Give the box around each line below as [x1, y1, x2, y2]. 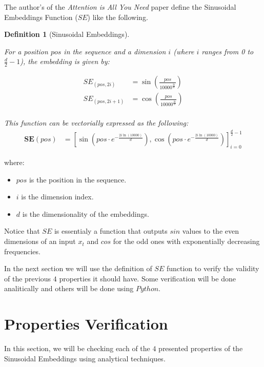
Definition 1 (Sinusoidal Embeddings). [4, 29, 130, 39]
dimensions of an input [4, 236, 76, 247]
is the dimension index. [21, 191, 94, 202]
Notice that [4, 226, 40, 236]
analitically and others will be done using [4, 283, 134, 294]
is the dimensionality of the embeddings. [22, 208, 149, 219]
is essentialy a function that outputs [54, 226, 168, 236]
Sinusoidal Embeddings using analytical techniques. [4, 353, 166, 363]
